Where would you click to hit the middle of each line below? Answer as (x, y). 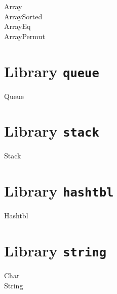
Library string (55, 251)
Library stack (52, 131)
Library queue (52, 71)
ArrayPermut (25, 36)
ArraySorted (23, 16)
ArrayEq (17, 26)
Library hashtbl (59, 191)
